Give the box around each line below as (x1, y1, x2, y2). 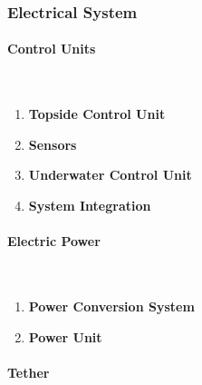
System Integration (28, 196, 151, 215)
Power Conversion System (28, 297, 195, 315)
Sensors (28, 134, 77, 153)
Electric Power (7, 232, 101, 251)
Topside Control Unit (28, 104, 166, 123)
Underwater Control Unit (28, 165, 192, 184)
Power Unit (28, 327, 102, 346)
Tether (7, 362, 50, 381)
